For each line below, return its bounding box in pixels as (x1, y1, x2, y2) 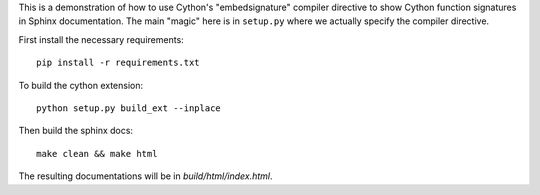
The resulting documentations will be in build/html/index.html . (18, 170, 273, 182)
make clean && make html (36, 148, 158, 159)
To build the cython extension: (18, 79, 144, 91)
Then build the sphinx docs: (18, 125, 134, 137)
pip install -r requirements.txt (36, 57, 200, 69)
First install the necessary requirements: (18, 33, 184, 45)
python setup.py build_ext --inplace (36, 102, 222, 114)
